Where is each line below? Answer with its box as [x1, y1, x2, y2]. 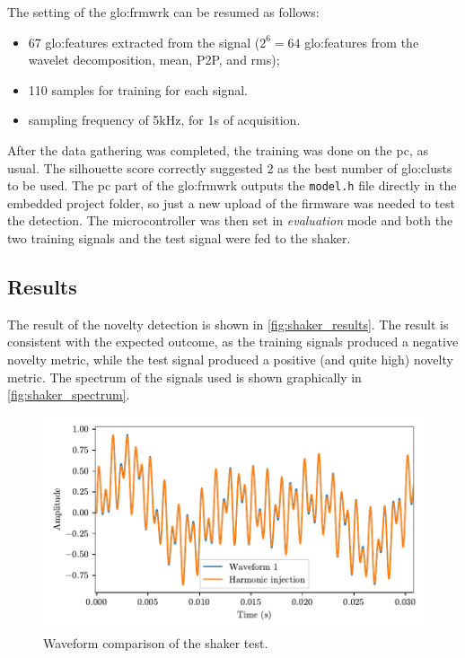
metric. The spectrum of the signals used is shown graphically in [7, 367, 362, 386]
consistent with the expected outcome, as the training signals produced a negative [7, 332, 459, 351]
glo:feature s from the [304, 32, 419, 51]
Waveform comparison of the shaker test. [43, 633, 268, 652]
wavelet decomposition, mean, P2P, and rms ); [28, 50, 280, 69]
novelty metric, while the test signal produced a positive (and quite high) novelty [7, 349, 453, 368]
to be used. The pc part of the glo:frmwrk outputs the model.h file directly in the [7, 176, 457, 195]
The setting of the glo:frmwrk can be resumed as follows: [7, 3, 320, 21]
